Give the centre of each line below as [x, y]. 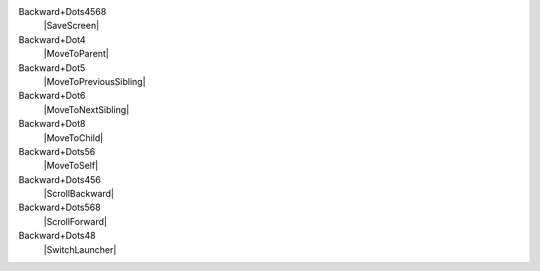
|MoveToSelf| [71, 166]
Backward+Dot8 [52, 124]
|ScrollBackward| [79, 194]
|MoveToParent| [76, 54]
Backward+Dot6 [52, 96]
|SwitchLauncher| [80, 249]
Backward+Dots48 [57, 236]
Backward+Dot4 [52, 39]
